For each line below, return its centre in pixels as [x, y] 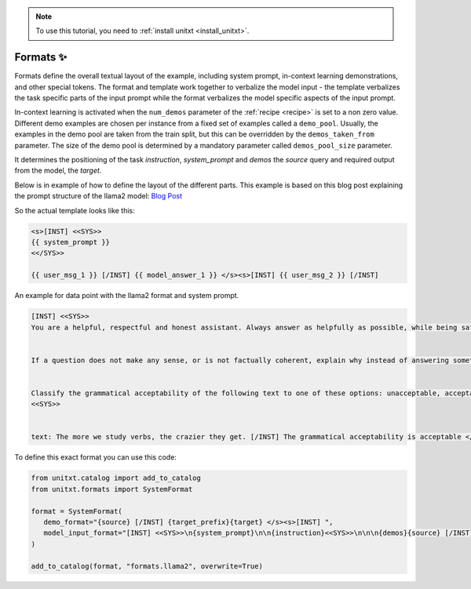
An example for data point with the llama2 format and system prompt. [127, 296]
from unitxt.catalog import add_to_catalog [116, 478]
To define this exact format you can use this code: [95, 457]
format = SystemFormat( [77, 511]
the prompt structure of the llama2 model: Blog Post [99, 196]
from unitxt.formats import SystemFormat [112, 489]
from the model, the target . [58, 171]
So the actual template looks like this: [75, 210]
